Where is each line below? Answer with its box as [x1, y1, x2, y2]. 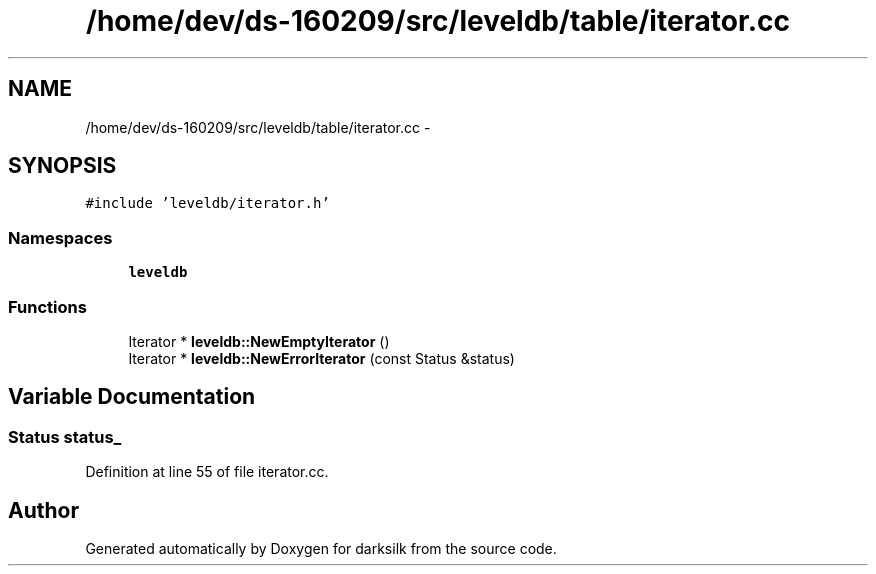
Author [8, 497, 79, 523]
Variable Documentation [8, 384, 256, 410]
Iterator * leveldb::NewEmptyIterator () [128, 332, 390, 350]
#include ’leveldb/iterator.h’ [85, 195, 330, 212]
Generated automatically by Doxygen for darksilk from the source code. [85, 540, 557, 557]
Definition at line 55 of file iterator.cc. [85, 463, 329, 481]
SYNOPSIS [8, 153, 117, 179]
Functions [8, 296, 87, 317]
